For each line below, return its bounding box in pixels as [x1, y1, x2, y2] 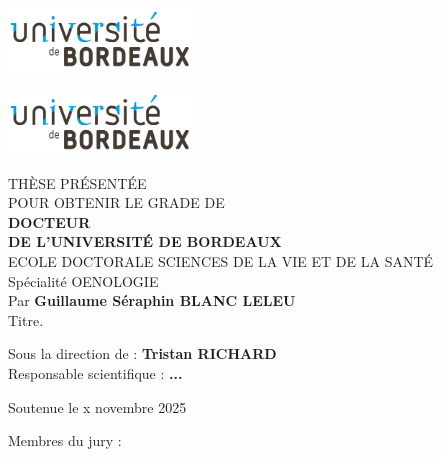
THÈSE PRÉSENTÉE [8, 172, 147, 193]
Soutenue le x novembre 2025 [8, 396, 187, 417]
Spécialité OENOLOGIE [8, 270, 159, 291]
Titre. [8, 309, 44, 330]
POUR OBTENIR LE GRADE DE [8, 192, 225, 213]
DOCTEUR [8, 211, 91, 232]
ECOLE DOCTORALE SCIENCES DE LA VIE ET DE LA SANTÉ [8, 251, 434, 272]
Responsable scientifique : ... [8, 363, 183, 384]
